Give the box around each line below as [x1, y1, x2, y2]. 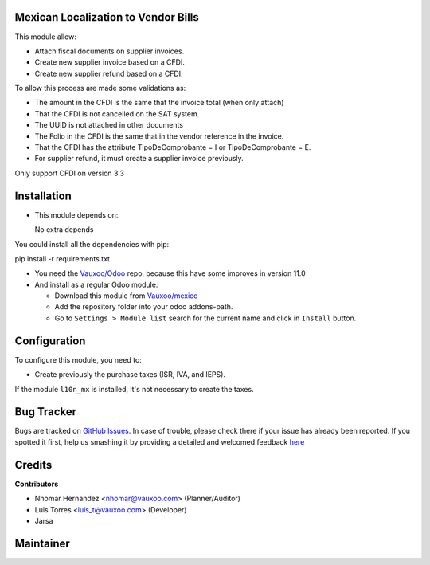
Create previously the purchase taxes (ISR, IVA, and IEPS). [34, 370, 226, 379]
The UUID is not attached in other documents [34, 120, 183, 130]
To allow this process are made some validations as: [14, 84, 186, 93]
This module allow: [14, 32, 77, 41]
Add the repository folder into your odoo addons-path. [54, 302, 233, 312]
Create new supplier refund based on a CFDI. [34, 69, 183, 78]
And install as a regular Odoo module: [34, 280, 158, 289]
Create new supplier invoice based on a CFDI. [34, 57, 185, 67]
